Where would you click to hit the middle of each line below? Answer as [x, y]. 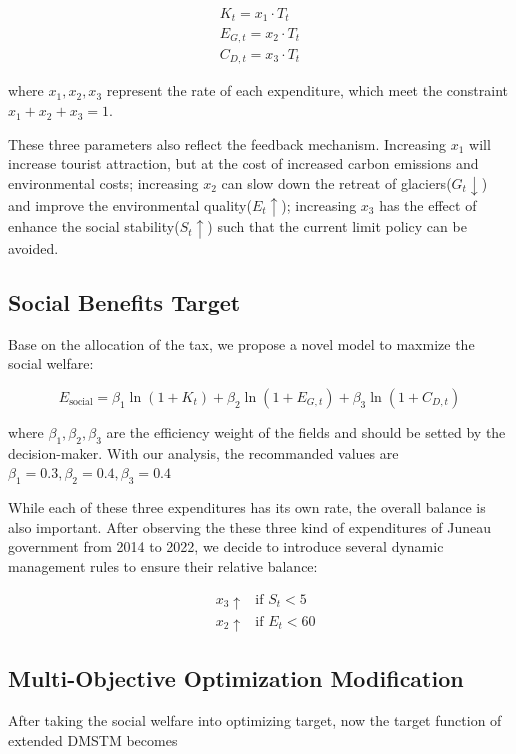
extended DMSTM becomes [93, 739]
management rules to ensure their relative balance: [163, 565]
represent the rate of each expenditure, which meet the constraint [307, 90]
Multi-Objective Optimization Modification [236, 678]
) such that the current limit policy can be [337, 226]
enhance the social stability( [94, 226]
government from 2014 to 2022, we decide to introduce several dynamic [226, 546]
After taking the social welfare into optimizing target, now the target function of [255, 719]
